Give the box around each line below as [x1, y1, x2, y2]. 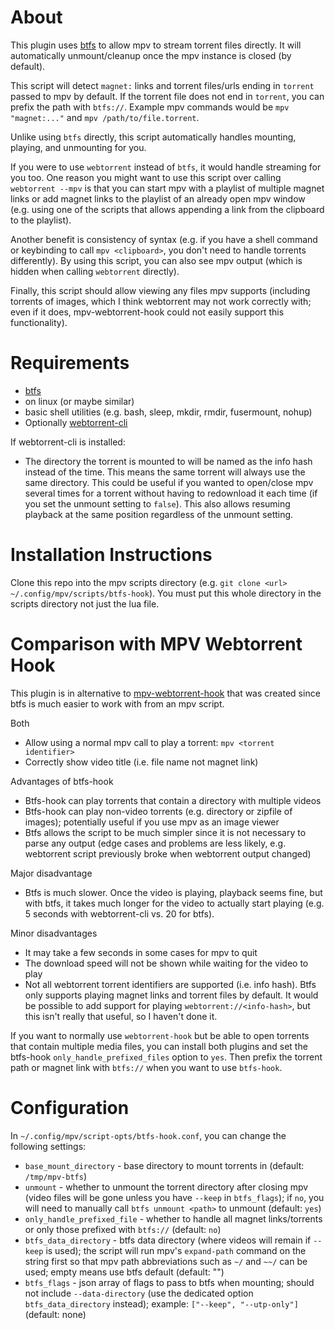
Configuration [10, 1096, 130, 1119]
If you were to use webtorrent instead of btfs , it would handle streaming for [10, 161, 322, 173]
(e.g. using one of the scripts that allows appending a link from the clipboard [10, 203, 325, 215]
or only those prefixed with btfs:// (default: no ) [24, 1223, 222, 1235]
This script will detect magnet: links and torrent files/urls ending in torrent [10, 79, 315, 91]
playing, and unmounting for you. [10, 141, 147, 153]
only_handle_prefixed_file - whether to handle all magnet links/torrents [24, 1212, 323, 1225]
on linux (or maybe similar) [24, 395, 135, 407]
